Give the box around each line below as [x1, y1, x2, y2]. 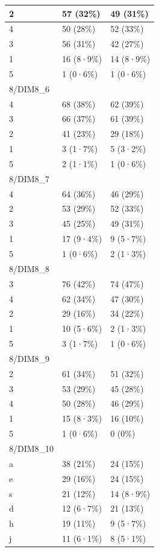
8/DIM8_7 [9, 172, 50, 185]
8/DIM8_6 [9, 82, 50, 95]
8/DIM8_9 [9, 352, 50, 364]
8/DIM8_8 [9, 262, 50, 274]
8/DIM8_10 [9, 442, 54, 454]
